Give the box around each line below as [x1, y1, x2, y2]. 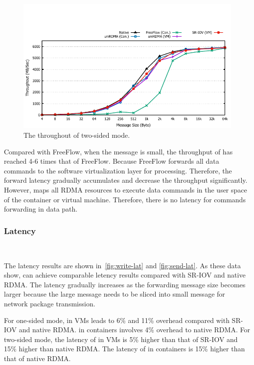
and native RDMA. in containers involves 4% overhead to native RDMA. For [19, 324, 250, 335]
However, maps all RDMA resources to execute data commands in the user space [4, 184, 247, 194]
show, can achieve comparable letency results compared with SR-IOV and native [4, 270, 246, 280]
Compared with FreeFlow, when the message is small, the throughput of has [4, 146, 233, 156]
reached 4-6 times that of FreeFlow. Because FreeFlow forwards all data [4, 156, 219, 166]
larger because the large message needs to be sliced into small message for [4, 289, 225, 299]
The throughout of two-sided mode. [23, 129, 130, 140]
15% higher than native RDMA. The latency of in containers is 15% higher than [4, 344, 245, 354]
